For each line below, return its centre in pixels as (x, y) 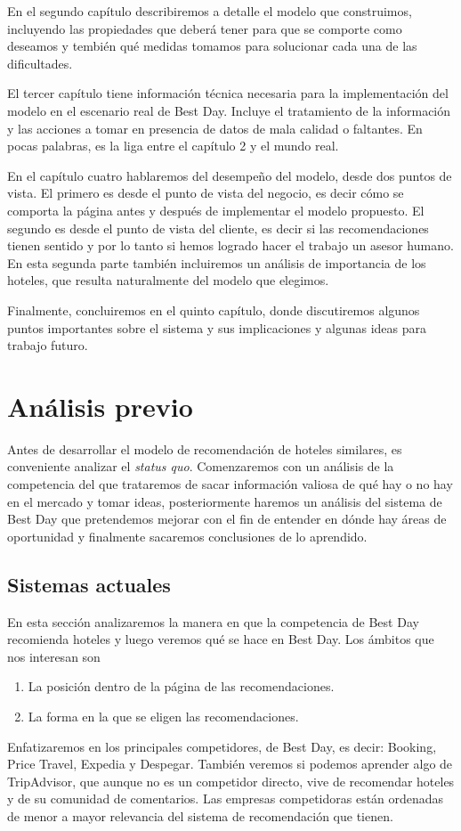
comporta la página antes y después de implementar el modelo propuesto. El (216, 210)
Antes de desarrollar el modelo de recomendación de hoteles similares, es (205, 448)
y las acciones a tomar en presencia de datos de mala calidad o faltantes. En (215, 128)
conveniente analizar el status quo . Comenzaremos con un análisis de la (201, 466)
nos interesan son (54, 656)
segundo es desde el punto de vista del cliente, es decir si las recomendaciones (218, 228)
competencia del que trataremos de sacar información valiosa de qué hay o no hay (230, 484)
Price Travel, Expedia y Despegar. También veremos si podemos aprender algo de (230, 764)
